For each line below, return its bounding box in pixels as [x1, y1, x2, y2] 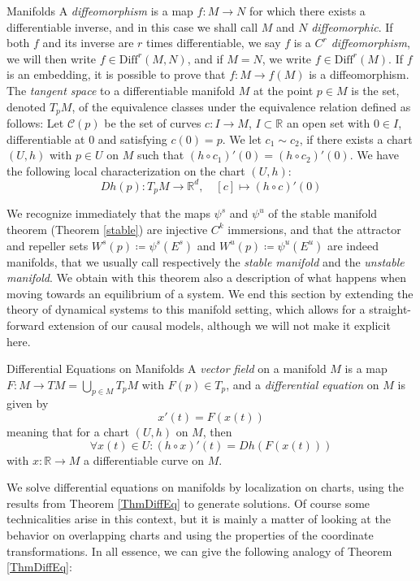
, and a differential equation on [226, 375, 379, 392]
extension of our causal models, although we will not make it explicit [48, 316, 391, 333]
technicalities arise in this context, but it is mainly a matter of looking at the [6, 510, 391, 527]
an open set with [286, 115, 370, 132]
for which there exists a [249, 2, 366, 19]
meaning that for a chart [6, 423, 129, 440]
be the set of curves [104, 115, 201, 132]
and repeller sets [6, 236, 89, 254]
